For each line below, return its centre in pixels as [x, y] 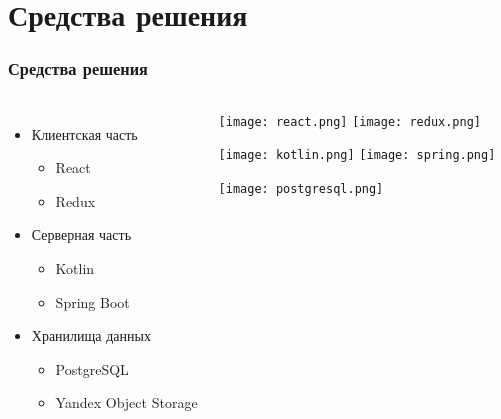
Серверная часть [81, 234]
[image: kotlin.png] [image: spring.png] [357, 155]
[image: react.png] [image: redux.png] [349, 121]
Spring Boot [92, 301]
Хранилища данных [91, 335]
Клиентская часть [84, 133]
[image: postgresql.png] [301, 188]
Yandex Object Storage [126, 402]
